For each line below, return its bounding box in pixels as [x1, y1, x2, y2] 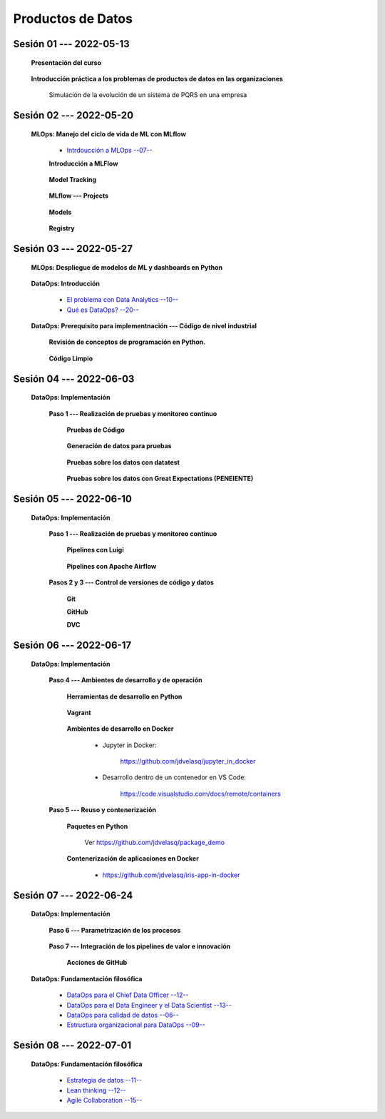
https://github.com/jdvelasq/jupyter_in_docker [120, 757, 256, 766]
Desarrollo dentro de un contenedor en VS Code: [102, 773, 246, 781]
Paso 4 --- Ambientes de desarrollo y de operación [48, 676, 202, 684]
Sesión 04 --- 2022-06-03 [13, 373, 135, 385]
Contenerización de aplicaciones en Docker [66, 854, 199, 863]
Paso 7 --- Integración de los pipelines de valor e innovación [48, 942, 231, 951]
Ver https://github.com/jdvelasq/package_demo [84, 839, 225, 847]
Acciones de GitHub [66, 958, 128, 967]
